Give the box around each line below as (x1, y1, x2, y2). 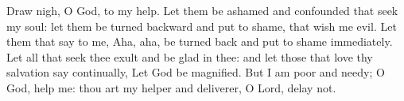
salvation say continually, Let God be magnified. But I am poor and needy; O (6, 64, 385, 80)
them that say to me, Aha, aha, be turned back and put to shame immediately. (6, 33, 393, 50)
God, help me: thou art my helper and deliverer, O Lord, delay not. (6, 79, 336, 95)
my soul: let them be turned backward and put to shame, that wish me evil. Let (6, 17, 397, 34)
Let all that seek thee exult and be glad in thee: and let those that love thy (6, 48, 373, 65)
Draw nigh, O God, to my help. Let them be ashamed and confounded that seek (6, 2, 398, 18)
